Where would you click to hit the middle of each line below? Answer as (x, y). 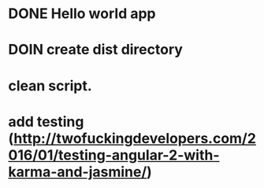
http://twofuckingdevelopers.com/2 (135, 138)
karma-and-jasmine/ (78, 172)
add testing (46, 122)
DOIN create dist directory (96, 50)
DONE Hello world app (82, 14)
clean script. (50, 85)
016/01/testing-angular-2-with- (114, 155)
